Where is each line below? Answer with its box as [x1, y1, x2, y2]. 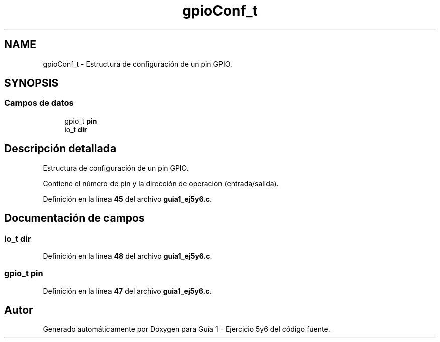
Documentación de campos [4, 212, 145, 225]
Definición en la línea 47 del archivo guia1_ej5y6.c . [43, 286, 212, 295]
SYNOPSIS [4, 77, 59, 90]
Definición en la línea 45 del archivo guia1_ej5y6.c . [43, 194, 212, 203]
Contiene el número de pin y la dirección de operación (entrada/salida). [43, 179, 279, 188]
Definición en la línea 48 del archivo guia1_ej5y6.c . [43, 251, 212, 260]
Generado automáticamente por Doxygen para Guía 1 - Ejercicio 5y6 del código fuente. [43, 325, 331, 334]
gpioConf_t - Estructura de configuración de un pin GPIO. [43, 59, 232, 68]
